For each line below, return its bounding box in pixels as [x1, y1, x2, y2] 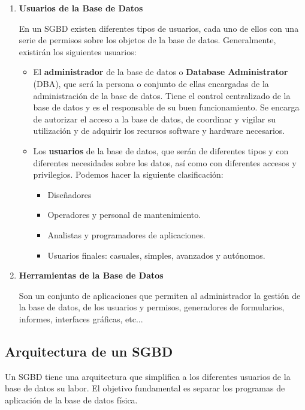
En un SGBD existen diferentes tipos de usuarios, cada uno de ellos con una [19, 22, 299, 34]
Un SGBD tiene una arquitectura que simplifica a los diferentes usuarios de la [5, 370, 291, 382]
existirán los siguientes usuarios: [19, 45, 137, 58]
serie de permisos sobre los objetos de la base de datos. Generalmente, [19, 34, 276, 46]
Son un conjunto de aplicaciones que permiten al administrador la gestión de [19, 289, 301, 301]
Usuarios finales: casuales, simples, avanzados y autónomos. [47, 249, 265, 261]
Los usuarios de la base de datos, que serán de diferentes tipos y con [33, 144, 289, 157]
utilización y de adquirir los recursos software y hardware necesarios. [33, 124, 285, 137]
